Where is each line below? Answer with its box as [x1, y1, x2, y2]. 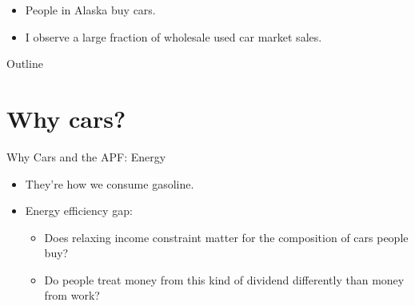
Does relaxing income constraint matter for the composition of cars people [44, 229, 409, 245]
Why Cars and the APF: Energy [6, 148, 166, 165]
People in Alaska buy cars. [25, 2, 156, 18]
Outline [6, 55, 43, 72]
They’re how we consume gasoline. [25, 175, 194, 192]
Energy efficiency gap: [25, 202, 133, 219]
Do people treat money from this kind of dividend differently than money [44, 271, 405, 288]
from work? [44, 287, 100, 304]
